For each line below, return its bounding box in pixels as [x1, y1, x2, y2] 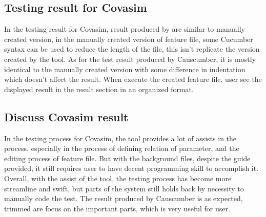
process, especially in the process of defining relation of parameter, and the [4, 143, 239, 154]
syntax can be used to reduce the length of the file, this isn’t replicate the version [4, 44, 260, 54]
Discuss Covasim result [4, 108, 129, 124]
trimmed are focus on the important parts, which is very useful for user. [4, 203, 230, 213]
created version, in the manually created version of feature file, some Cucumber [4, 33, 253, 44]
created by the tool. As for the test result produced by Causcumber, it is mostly [4, 53, 256, 64]
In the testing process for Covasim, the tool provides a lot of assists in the [4, 133, 237, 143]
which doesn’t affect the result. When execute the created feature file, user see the [4, 74, 262, 84]
